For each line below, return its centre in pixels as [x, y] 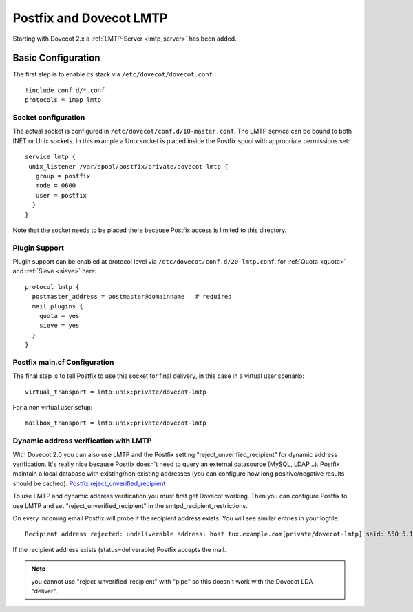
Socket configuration [49, 117]
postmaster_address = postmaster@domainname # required [132, 297]
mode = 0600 [56, 186]
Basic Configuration [56, 58]
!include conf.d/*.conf [65, 90]
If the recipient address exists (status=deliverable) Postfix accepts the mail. [119, 549]
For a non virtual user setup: [53, 408]
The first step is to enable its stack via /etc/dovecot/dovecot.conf [113, 74]
